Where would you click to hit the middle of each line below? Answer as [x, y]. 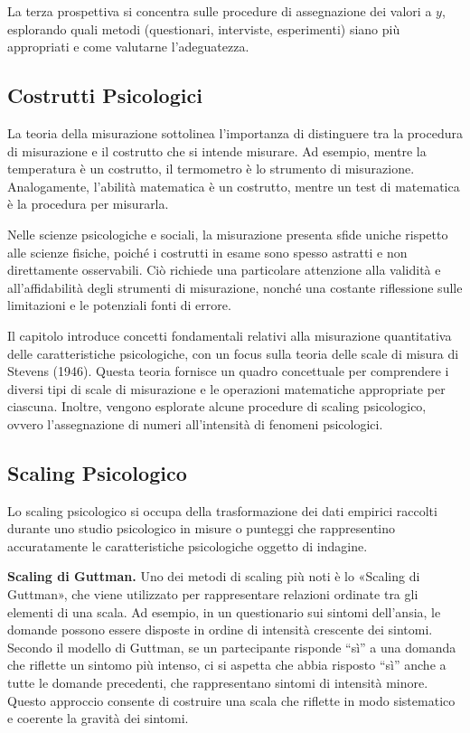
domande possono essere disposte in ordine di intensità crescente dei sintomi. [220, 630]
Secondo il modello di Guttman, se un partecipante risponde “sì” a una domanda [232, 647]
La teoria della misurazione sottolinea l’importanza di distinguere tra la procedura [235, 132]
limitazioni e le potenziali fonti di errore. [119, 305]
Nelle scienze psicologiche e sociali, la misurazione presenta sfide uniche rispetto [228, 234]
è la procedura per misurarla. [88, 204]
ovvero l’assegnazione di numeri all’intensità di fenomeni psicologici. [195, 423]
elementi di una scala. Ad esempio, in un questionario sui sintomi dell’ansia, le [224, 611]
